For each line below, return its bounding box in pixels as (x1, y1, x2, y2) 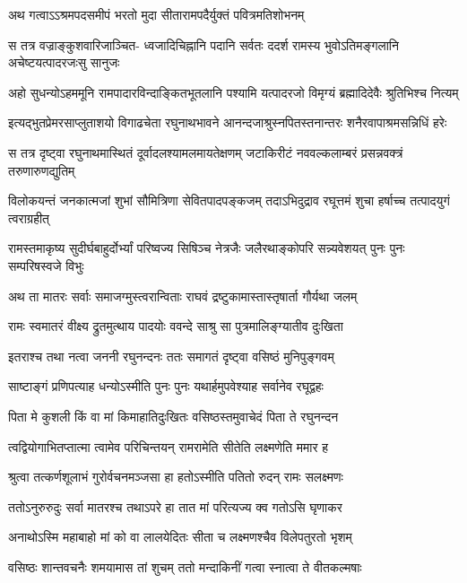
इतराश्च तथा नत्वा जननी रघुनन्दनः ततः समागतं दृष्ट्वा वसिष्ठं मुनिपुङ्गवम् (8, 346, 334, 365)
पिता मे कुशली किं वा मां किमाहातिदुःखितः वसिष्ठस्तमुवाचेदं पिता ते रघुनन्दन (8, 406, 339, 425)
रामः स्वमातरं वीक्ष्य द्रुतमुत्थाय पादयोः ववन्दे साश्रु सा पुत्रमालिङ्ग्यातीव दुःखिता (8, 317, 343, 335)
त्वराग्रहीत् (8, 208, 49, 227)
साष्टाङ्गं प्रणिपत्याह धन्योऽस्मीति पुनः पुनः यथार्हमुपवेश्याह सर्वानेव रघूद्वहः (8, 377, 324, 396)
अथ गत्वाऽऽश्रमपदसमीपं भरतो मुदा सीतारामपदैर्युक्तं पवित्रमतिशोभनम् (8, 5, 305, 23)
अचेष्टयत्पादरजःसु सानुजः (8, 53, 120, 72)
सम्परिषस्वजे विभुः (8, 256, 84, 274)
